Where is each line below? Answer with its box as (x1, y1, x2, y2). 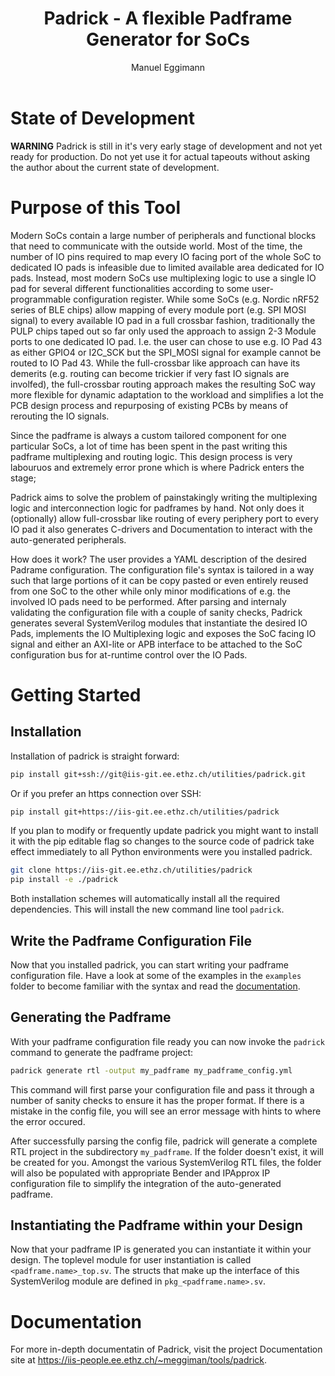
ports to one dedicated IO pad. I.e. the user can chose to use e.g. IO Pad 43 (10, 335, 323, 347)
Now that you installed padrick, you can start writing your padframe (10, 958, 289, 971)
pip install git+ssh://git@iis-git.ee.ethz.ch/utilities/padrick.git (10, 769, 307, 779)
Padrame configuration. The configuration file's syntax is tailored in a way (10, 563, 315, 576)
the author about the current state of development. (10, 161, 220, 173)
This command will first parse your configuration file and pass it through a (10, 1083, 315, 1096)
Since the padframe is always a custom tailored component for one (10, 429, 287, 441)
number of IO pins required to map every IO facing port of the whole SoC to (10, 250, 322, 262)
